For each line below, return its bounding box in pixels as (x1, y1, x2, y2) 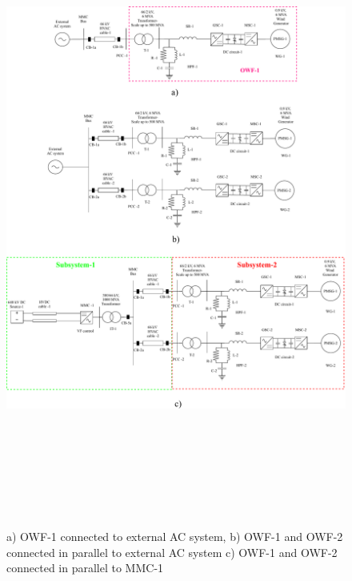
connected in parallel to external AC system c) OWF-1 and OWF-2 (6, 543, 338, 560)
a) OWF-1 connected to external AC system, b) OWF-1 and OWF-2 (6, 528, 343, 545)
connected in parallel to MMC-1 (6, 559, 164, 576)
